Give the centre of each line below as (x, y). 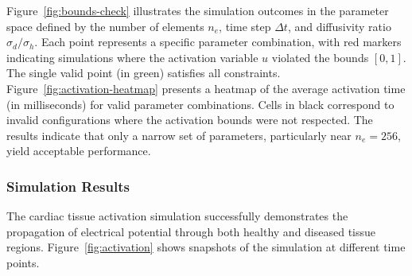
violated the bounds (320, 57)
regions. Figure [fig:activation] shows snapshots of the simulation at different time (206, 247)
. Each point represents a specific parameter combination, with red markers (218, 42)
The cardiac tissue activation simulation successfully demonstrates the (177, 216)
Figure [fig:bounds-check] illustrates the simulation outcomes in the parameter (198, 10)
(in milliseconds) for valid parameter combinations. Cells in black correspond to (200, 104)
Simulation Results (68, 186)
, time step (245, 26)
